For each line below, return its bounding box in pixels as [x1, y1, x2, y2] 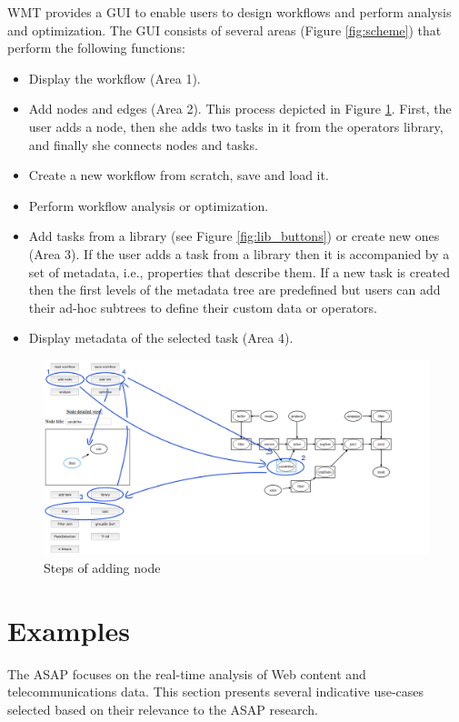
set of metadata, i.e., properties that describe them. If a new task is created [28, 262, 451, 281]
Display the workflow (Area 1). [28, 68, 201, 87]
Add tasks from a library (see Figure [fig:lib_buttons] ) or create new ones [28, 226, 440, 246]
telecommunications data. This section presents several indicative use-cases [7, 682, 424, 701]
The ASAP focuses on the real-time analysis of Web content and [7, 664, 366, 683]
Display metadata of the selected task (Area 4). [28, 328, 294, 347]
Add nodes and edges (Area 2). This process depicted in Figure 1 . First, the [28, 99, 452, 118]
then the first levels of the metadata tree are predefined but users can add [28, 280, 441, 299]
